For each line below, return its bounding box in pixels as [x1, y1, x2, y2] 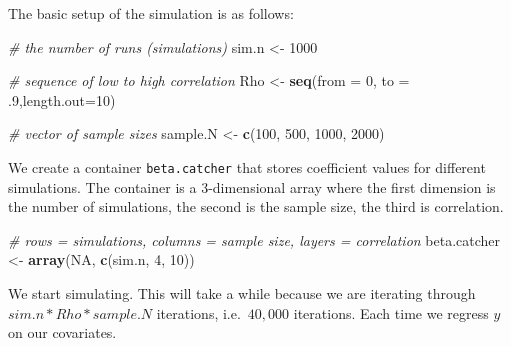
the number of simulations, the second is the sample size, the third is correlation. [8, 196, 504, 217]
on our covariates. [8, 322, 117, 343]
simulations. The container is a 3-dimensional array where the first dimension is [8, 176, 496, 197]
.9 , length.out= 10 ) [8, 89, 116, 110]
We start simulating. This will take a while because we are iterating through [8, 283, 476, 303]
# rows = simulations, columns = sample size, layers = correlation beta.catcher [8, 229, 501, 250]
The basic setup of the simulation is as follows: [8, 3, 294, 23]
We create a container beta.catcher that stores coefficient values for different [8, 156, 486, 177]
